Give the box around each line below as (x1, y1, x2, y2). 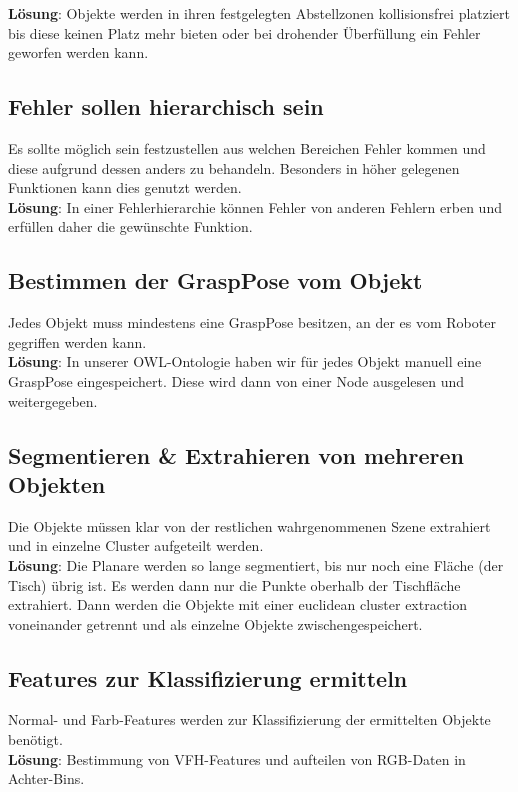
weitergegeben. (8, 390, 98, 411)
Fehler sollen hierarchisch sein (8, 91, 324, 122)
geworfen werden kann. (8, 42, 149, 63)
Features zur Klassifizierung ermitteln (8, 662, 408, 693)
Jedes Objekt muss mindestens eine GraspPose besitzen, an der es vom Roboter (8, 312, 496, 333)
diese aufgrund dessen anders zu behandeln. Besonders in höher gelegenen (8, 157, 460, 178)
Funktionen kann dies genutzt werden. (8, 177, 242, 198)
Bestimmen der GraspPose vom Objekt (8, 265, 423, 296)
